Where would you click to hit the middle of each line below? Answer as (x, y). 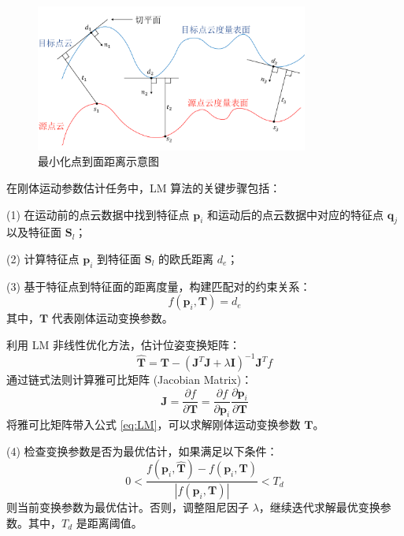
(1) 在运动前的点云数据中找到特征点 (98, 214)
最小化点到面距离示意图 (98, 161)
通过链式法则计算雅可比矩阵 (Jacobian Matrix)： (130, 380)
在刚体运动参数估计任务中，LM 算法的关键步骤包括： (144, 188)
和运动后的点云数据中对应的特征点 (296, 214)
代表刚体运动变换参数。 (112, 318)
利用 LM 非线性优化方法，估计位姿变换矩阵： (123, 344)
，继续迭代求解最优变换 (319, 507)
